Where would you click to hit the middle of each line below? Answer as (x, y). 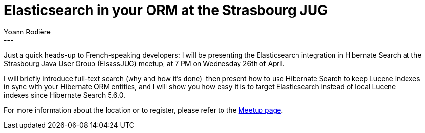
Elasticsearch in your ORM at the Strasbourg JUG (166, 10)
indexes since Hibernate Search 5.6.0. (65, 95)
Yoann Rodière (27, 32)
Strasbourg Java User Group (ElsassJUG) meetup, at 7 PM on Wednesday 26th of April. (144, 63)
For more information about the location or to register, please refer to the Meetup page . (144, 110)
